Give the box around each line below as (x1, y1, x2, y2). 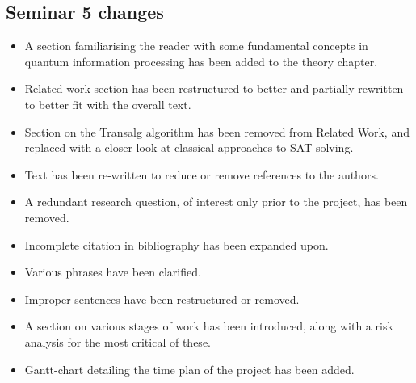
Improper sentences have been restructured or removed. (24, 290, 300, 307)
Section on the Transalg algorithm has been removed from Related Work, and (24, 123, 410, 140)
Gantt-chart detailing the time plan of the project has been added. (24, 360, 355, 377)
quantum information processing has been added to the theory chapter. (24, 53, 378, 69)
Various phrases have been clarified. (24, 263, 201, 280)
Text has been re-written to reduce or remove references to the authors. (24, 166, 379, 183)
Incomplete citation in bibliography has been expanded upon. (24, 236, 329, 253)
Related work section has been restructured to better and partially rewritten (24, 80, 404, 97)
